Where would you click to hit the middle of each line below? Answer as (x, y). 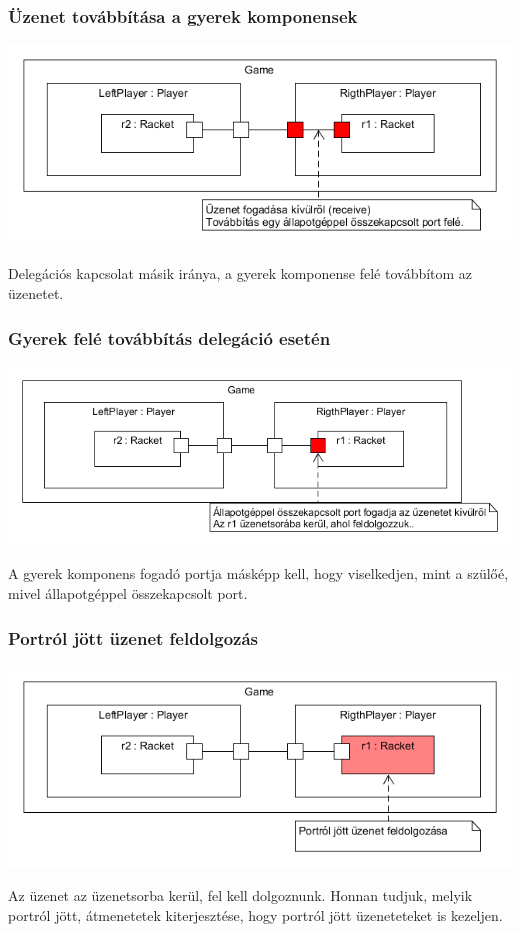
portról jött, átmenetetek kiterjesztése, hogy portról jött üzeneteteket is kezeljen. (255, 914)
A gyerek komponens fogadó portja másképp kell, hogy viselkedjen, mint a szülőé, (258, 573)
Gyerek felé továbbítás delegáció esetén (169, 337)
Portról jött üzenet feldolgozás (133, 637)
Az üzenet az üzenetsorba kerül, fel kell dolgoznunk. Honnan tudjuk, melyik (240, 895)
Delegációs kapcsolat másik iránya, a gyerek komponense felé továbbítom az (240, 273)
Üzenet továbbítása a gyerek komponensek (183, 15)
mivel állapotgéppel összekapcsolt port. (128, 593)
